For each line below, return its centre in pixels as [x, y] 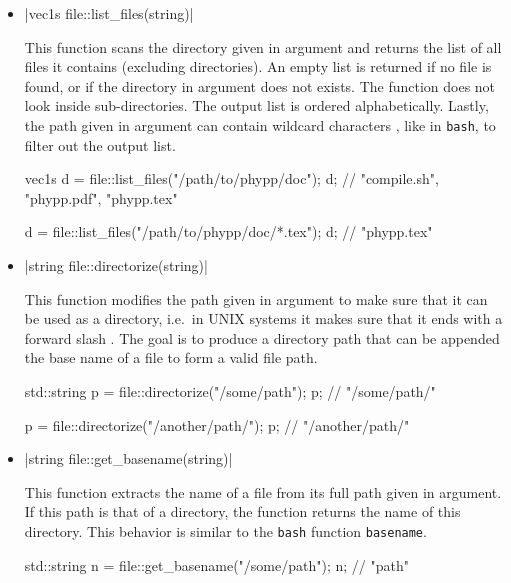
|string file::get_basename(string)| [128, 458]
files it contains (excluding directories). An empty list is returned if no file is [258, 66]
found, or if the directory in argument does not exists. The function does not [260, 85]
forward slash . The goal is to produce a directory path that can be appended [262, 337]
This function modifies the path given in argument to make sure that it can [256, 298]
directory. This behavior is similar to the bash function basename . [225, 530]
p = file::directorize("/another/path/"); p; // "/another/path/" [217, 424]
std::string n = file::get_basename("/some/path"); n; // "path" [216, 564]
